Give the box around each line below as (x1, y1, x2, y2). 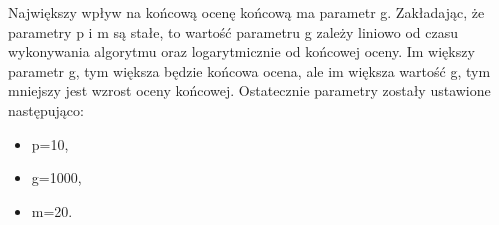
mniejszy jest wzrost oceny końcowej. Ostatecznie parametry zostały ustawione (8, 80, 491, 101)
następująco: (8, 99, 84, 120)
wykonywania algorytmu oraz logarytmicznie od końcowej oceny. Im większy (8, 41, 475, 62)
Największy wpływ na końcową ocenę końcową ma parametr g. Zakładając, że (8, 2, 485, 22)
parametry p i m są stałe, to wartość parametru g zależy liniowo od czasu (8, 21, 459, 42)
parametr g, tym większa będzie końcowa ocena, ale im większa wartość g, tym (8, 60, 491, 81)
